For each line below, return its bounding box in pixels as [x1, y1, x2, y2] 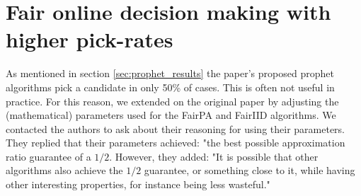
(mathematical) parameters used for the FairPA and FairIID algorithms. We [6, 108, 336, 122]
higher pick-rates [6, 25, 173, 54]
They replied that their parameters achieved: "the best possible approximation [6, 135, 345, 150]
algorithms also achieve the [6, 163, 123, 178]
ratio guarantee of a [6, 149, 91, 163]
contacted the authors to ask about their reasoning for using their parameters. [6, 121, 345, 136]
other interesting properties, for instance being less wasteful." [6, 177, 270, 192]
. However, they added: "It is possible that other [109, 149, 319, 163]
